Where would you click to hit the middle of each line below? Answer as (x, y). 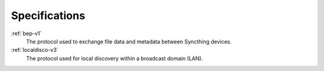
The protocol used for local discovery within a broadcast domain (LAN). (115, 58)
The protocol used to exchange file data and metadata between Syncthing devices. (129, 41)
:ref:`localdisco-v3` (35, 50)
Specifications (48, 16)
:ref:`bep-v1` (26, 33)
